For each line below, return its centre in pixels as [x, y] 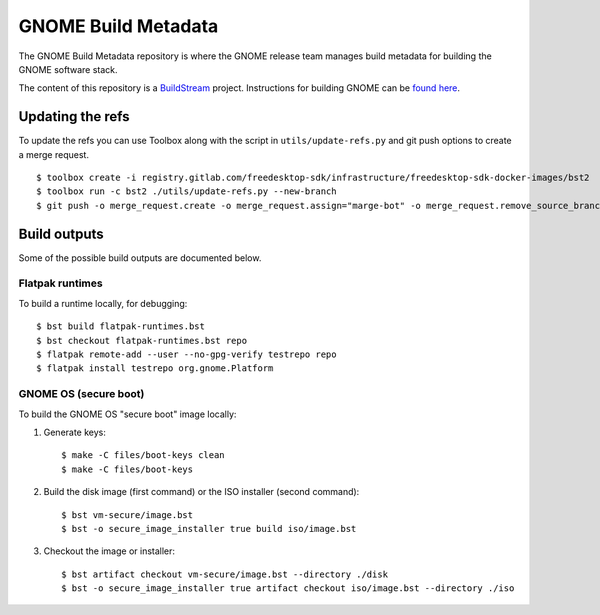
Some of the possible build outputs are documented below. [140, 257]
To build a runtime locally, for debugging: [103, 303]
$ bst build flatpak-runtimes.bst [120, 326]
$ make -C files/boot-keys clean [143, 455]
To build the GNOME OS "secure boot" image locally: [127, 414]
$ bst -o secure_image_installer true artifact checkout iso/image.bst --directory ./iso [288, 588]
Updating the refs [74, 116]
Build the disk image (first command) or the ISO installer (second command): [201, 492]
